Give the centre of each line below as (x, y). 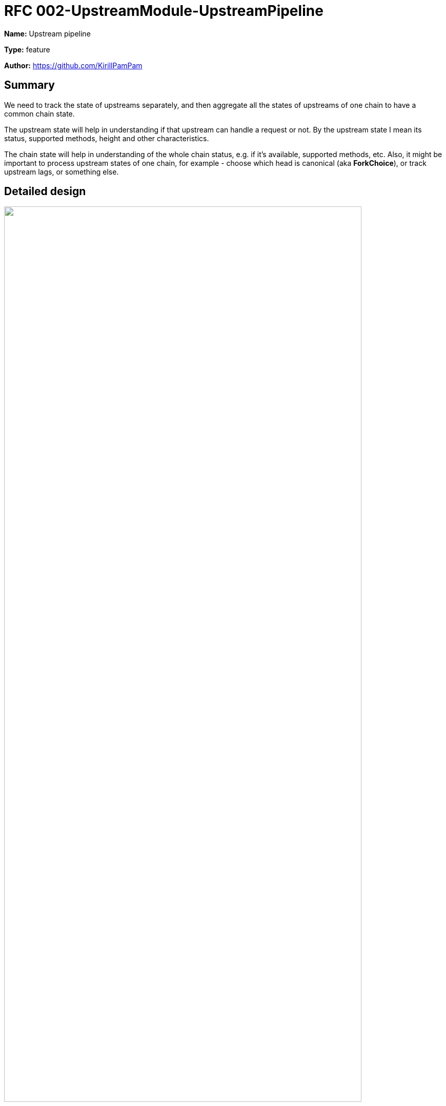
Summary (29, 85)
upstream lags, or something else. (62, 171)
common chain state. (39, 113)
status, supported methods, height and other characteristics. (107, 138)
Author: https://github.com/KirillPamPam (73, 65)
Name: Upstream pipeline (47, 33)
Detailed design (45, 192)
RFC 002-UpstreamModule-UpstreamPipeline (164, 11)
